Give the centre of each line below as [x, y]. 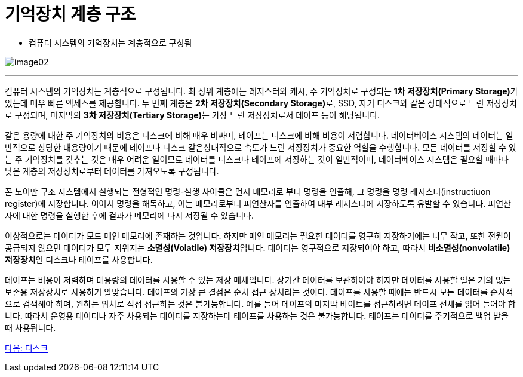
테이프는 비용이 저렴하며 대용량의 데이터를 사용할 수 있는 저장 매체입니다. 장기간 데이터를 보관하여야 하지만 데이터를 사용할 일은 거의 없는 [258, 280]
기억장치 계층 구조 [70, 14]
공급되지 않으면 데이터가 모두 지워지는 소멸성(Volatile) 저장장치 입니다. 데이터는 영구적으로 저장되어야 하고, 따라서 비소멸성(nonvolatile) [258, 247]
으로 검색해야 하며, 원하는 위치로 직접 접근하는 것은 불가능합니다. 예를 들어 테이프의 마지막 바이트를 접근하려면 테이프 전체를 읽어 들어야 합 [260, 304]
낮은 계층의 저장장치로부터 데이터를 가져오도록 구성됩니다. [112, 171]
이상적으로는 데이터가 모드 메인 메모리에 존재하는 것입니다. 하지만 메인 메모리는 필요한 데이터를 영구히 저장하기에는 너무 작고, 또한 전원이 [258, 235]
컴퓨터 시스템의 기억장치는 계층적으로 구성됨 [110, 42]
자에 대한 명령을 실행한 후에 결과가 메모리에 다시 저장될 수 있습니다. [129, 215]
